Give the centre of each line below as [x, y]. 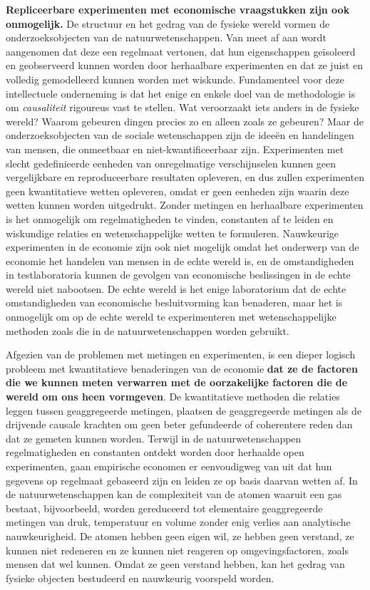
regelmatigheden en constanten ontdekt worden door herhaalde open [155, 452]
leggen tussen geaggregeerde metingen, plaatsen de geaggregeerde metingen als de [184, 410]
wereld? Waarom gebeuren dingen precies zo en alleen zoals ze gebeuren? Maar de [185, 121]
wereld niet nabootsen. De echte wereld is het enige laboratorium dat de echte [176, 288]
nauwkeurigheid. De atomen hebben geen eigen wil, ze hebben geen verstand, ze [180, 535]
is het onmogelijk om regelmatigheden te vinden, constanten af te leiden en [170, 218]
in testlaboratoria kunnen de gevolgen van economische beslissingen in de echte [178, 275]
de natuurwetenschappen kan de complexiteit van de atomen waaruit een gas [174, 494]
